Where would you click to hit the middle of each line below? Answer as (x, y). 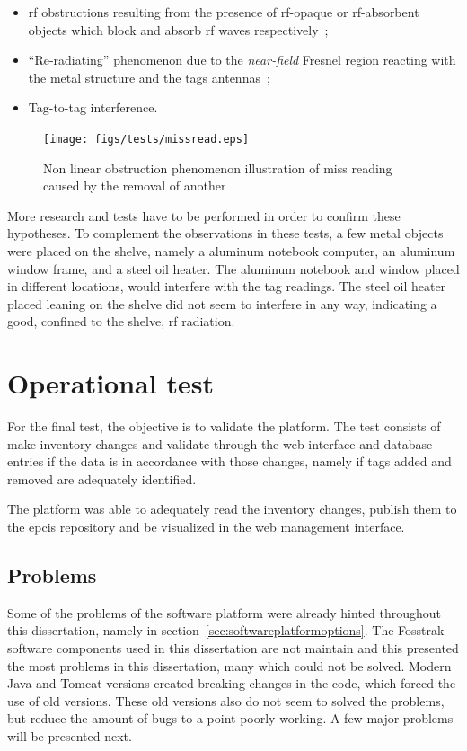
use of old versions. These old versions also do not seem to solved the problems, (226, 700)
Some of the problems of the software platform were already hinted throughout (225, 612)
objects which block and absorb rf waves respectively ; (178, 29)
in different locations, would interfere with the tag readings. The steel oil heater (227, 286)
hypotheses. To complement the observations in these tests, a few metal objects (225, 233)
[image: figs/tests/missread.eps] (146, 139)
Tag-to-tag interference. (93, 107)
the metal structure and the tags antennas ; (149, 77)
